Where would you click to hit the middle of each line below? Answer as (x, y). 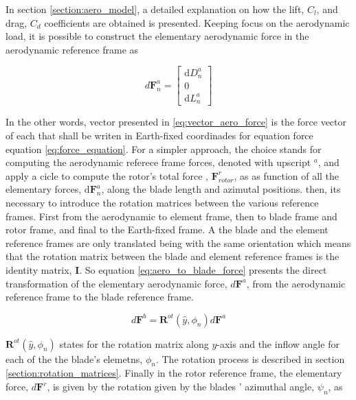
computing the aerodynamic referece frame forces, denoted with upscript (158, 162)
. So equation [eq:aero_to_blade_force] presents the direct (203, 269)
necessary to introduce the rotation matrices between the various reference (162, 202)
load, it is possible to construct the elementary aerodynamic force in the (157, 36)
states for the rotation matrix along (134, 343)
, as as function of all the (287, 175)
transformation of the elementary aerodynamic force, (116, 283)
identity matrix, (39, 269)
